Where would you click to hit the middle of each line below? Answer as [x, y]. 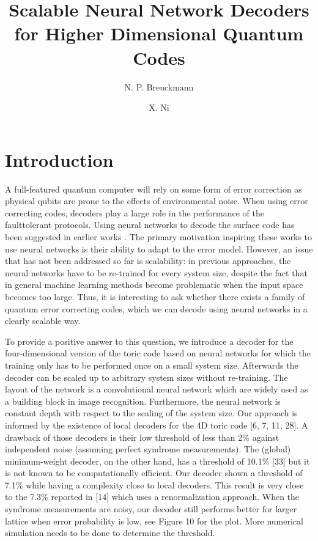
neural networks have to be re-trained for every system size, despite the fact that [156, 272]
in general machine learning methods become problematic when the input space [154, 285]
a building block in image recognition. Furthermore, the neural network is [143, 401]
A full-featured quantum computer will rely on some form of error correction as [153, 189]
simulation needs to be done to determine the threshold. [110, 533]
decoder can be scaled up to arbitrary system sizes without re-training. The [146, 377]
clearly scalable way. [43, 321]
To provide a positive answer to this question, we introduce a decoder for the [149, 341]
